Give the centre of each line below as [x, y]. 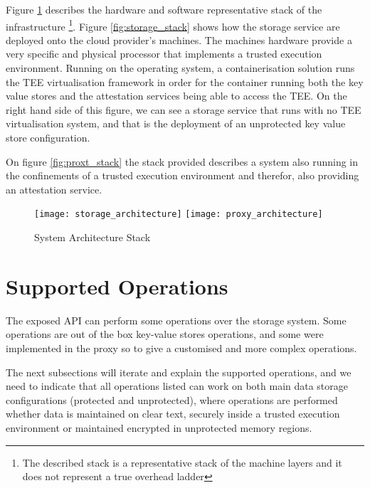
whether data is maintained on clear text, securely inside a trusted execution [173, 414]
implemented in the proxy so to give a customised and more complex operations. [181, 348]
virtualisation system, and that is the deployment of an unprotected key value [176, 123]
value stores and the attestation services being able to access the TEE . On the [176, 96]
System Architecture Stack [92, 237]
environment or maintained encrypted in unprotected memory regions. [159, 427]
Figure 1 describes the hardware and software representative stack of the [164, 9]
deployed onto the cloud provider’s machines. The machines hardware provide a [179, 39]
